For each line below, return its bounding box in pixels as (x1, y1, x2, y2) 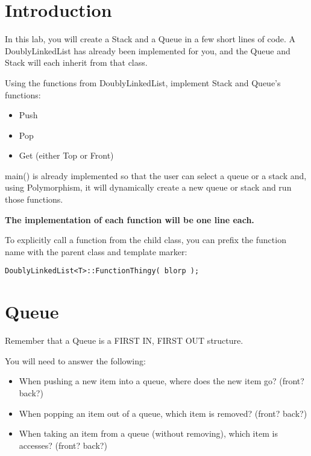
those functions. (5, 193, 63, 206)
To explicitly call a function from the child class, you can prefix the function (5, 233, 286, 246)
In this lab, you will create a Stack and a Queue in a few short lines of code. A (5, 33, 296, 45)
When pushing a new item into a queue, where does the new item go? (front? (19, 375, 304, 387)
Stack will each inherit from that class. (5, 56, 148, 69)
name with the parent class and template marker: (5, 245, 187, 258)
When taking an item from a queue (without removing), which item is (19, 427, 278, 440)
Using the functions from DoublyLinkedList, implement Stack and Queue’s (5, 76, 281, 89)
